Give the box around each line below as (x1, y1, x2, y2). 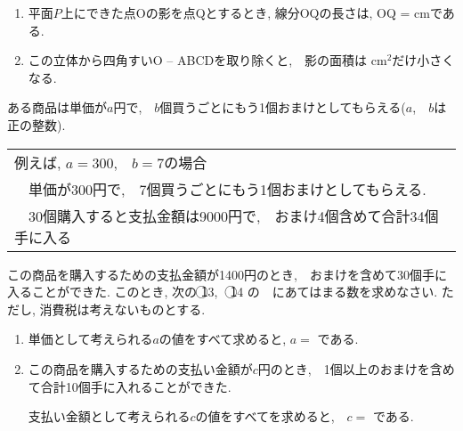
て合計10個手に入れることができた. (28, 377, 231, 395)
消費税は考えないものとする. (39, 299, 206, 318)
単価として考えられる (28, 329, 153, 348)
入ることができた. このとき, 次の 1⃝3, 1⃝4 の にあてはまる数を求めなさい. (7, 282, 438, 301)
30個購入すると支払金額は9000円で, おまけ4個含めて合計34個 (28, 205, 439, 226)
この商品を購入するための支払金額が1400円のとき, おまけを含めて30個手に (7, 264, 447, 283)
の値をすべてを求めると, (195, 407, 335, 426)
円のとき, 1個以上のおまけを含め (257, 359, 455, 378)
